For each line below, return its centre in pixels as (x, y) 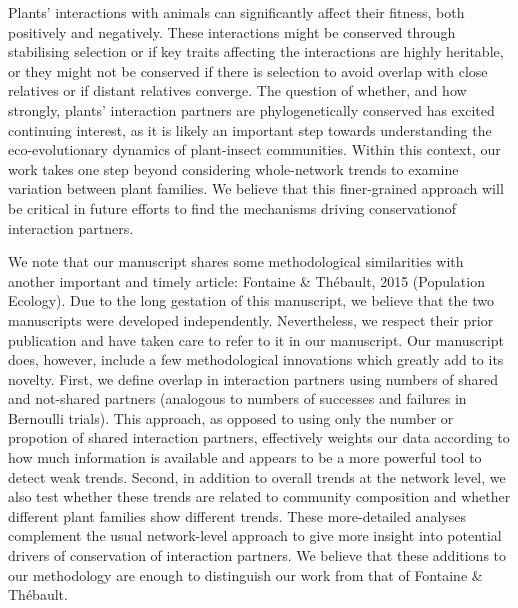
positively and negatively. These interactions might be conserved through (232, 31)
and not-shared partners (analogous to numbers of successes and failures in (237, 398)
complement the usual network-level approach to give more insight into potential (255, 535)
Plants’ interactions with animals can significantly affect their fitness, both (236, 12)
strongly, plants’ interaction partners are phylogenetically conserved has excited (251, 109)
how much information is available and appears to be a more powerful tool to (245, 457)
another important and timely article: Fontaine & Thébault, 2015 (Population (246, 280)
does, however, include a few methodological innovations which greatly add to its (256, 359)
